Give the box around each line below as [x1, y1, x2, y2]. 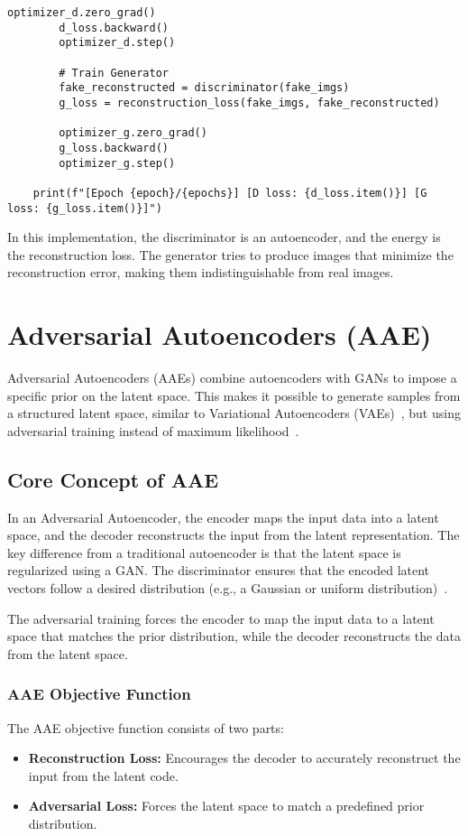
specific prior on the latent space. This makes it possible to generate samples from [7, 385, 461, 404]
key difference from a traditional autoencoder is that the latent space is [7, 543, 401, 562]
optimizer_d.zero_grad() [7, 6, 156, 19]
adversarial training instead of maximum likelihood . [7, 421, 299, 440]
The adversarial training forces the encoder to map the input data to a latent [7, 608, 435, 627]
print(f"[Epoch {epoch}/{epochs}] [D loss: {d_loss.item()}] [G [32, 186, 427, 200]
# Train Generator [59, 66, 169, 79]
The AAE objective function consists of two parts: [7, 718, 284, 737]
